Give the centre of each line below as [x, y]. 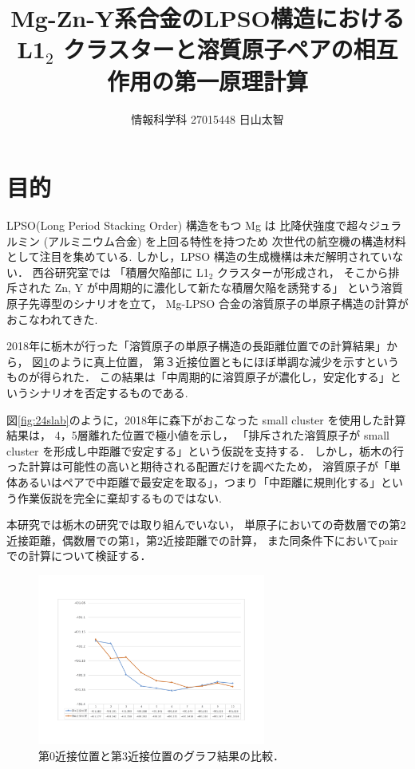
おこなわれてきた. [52, 319]
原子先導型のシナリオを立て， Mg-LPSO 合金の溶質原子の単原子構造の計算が [207, 303]
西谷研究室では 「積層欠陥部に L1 [121, 272]
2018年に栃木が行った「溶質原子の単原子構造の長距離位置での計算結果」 [196, 346]
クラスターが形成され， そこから [303, 272]
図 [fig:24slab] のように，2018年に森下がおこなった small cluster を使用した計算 [206, 419]
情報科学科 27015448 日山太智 [207, 118]
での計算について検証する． [79, 556]
